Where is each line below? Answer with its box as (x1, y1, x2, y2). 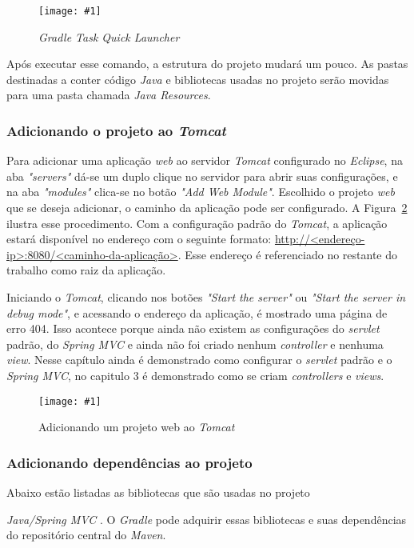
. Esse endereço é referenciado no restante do (177, 246, 398, 262)
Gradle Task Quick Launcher (38, 28, 180, 45)
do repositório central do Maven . (6, 526, 166, 543)
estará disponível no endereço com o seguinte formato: (6, 230, 272, 247)
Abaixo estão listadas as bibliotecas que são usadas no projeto (6, 484, 310, 501)
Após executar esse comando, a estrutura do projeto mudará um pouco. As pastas (6, 55, 408, 72)
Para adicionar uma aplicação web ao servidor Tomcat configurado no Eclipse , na (6, 152, 403, 169)
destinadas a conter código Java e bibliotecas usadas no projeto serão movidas (6, 70, 389, 87)
